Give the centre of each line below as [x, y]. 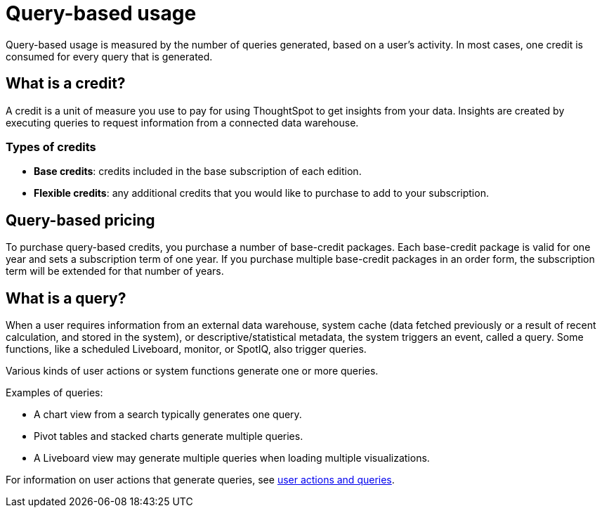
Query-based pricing [80, 220]
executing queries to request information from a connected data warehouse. [182, 122]
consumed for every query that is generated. [109, 56]
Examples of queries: [54, 393]
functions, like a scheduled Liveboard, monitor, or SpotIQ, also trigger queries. [186, 349]
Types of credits [51, 147]
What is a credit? [66, 84]
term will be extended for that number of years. [115, 271]
